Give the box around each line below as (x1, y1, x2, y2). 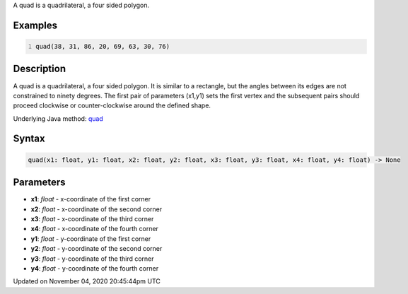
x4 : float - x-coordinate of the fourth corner (30, 225, 159, 233)
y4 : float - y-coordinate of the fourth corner (30, 264, 159, 272)
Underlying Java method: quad (13, 114, 104, 123)
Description (13, 63, 66, 75)
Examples (13, 19, 58, 31)
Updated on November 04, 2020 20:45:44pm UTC (13, 277, 161, 286)
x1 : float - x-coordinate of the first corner (30, 195, 151, 204)
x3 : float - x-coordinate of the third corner (30, 214, 154, 223)
